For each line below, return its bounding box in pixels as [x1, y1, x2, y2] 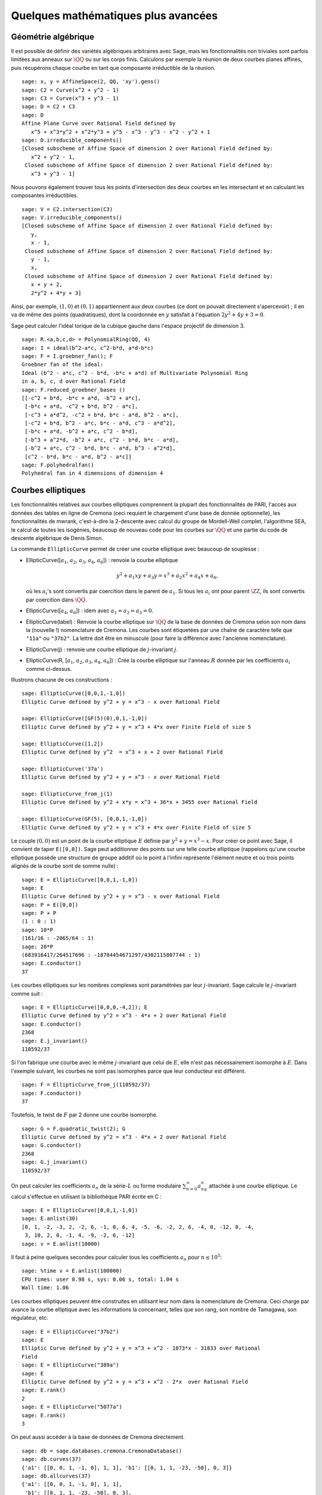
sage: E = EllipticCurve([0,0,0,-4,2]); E [21, 1003, 148, 1011]
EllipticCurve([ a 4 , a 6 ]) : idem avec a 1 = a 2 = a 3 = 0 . [26, 607, 154, 615]
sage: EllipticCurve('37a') [21, 765, 104, 772]
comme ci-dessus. [26, 665, 72, 672]
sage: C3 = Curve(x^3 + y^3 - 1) [21, 95, 119, 102]
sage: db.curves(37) [21, 1456, 82, 1463]
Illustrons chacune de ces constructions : [11, 676, 113, 683]
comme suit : [11, 990, 43, 997]
